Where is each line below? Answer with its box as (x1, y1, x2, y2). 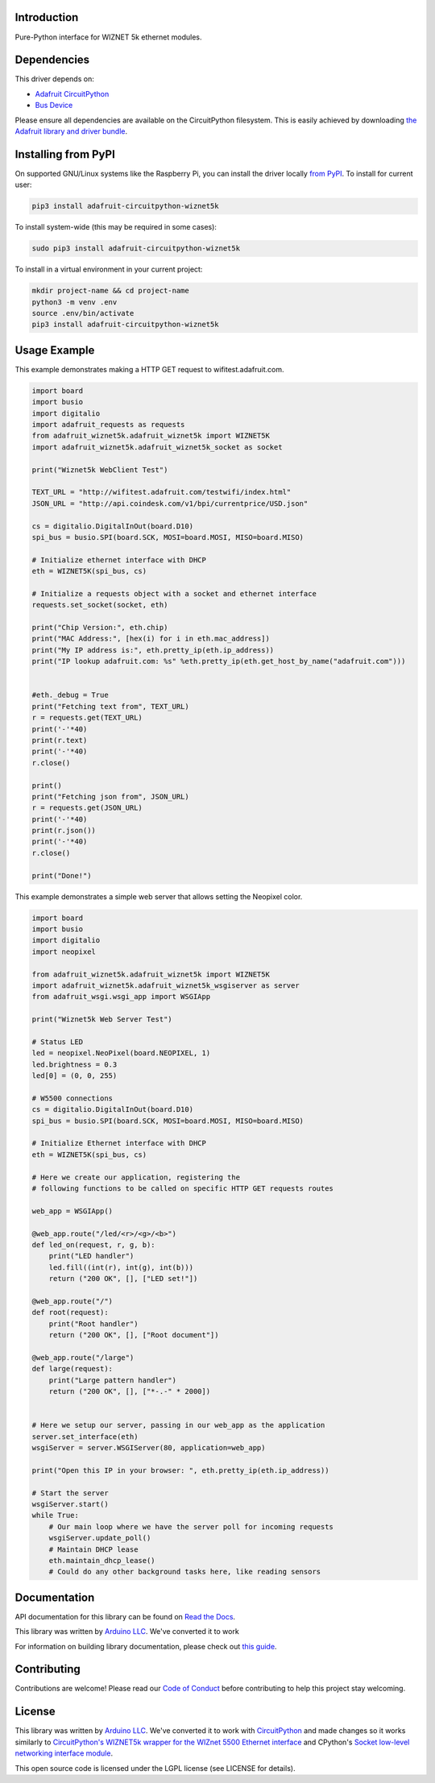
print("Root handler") (48, 1319, 139, 1329)
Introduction (14, 10, 79, 24)
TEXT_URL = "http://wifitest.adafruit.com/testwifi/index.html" (31, 487, 292, 497)
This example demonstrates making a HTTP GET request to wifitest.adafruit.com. (14, 364, 285, 374)
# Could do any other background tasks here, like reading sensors (48, 1567, 321, 1577)
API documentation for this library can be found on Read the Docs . (14, 1611, 236, 1621)
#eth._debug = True (31, 690, 109, 700)
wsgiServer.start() (31, 1499, 109, 1508)
